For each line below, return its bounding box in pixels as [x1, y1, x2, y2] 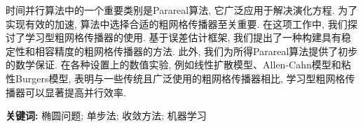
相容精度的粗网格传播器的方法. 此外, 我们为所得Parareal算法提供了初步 [34, 43, 358, 58]
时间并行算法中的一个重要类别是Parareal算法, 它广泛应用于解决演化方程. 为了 [6, 3, 358, 17]
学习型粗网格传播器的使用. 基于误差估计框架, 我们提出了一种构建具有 [25, 30, 342, 45]
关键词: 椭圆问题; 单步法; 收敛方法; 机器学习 [6, 108, 207, 123]
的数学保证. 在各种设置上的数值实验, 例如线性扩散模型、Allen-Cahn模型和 [6, 57, 341, 72]
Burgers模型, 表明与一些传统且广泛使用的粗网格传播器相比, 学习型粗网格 [15, 70, 345, 85]
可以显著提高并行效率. [25, 84, 126, 99]
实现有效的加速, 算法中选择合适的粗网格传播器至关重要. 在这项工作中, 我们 [6, 16, 348, 31]
